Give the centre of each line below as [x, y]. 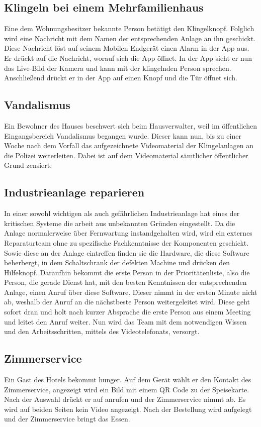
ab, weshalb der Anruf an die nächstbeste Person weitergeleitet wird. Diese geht [127, 302]
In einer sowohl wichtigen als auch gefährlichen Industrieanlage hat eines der [122, 213]
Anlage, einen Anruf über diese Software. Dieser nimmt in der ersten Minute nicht [131, 292]
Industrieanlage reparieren [74, 192]
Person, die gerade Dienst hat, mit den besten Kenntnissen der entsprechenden [125, 282]
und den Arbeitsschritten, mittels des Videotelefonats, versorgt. [102, 331]
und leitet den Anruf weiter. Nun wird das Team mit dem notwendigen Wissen [125, 321]
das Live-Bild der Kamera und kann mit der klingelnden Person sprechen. [118, 68]
